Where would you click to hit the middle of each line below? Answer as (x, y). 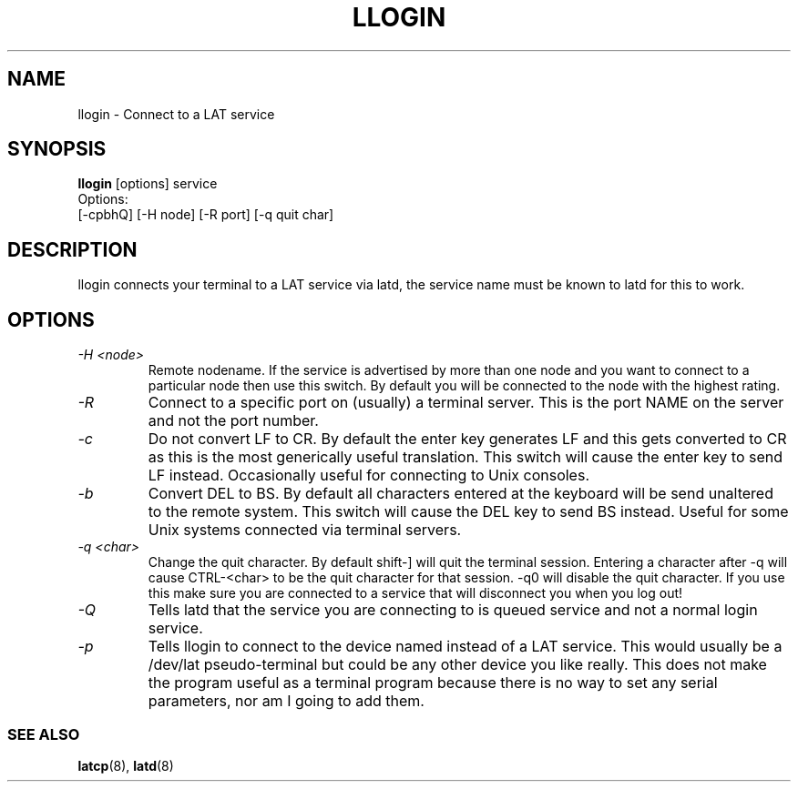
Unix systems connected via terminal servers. (305, 530)
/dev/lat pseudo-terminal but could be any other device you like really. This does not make (457, 665)
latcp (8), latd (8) (126, 765)
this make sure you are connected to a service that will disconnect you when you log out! (415, 593)
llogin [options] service (148, 184)
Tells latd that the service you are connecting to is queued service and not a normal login (453, 610)
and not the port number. (233, 421)
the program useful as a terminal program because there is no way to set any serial (433, 683)
